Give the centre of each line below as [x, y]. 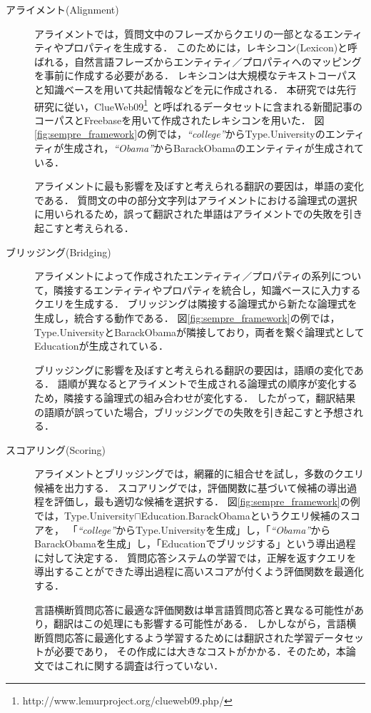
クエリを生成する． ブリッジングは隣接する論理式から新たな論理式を [196, 304]
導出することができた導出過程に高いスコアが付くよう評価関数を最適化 [199, 571]
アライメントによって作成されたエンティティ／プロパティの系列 [183, 276]
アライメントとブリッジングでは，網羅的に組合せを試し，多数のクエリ [199, 474]
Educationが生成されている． [102, 346]
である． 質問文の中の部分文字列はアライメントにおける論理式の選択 [196, 199]
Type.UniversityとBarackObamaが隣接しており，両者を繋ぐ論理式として [199, 332]
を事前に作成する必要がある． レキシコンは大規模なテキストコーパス [196, 75]
